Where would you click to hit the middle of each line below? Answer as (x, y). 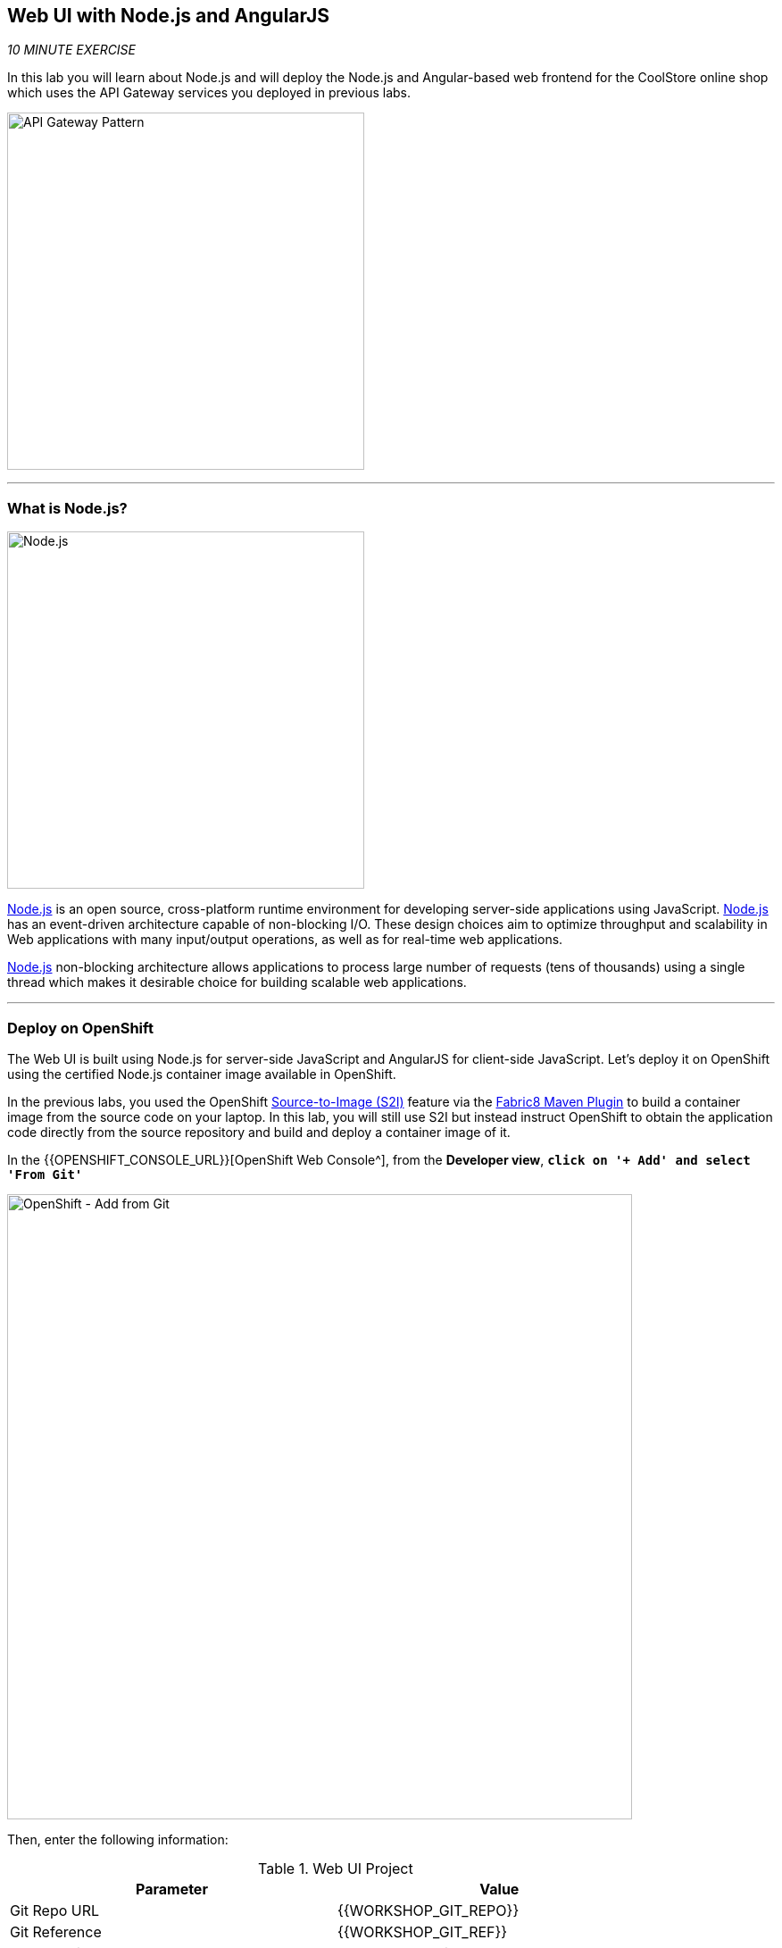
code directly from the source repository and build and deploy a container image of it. (259, 1132)
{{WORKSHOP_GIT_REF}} (422, 1931)
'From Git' (45, 1174)
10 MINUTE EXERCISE (72, 50)
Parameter (171, 1889)
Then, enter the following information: (118, 1839)
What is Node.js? (67, 508)
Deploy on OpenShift (80, 1028)
